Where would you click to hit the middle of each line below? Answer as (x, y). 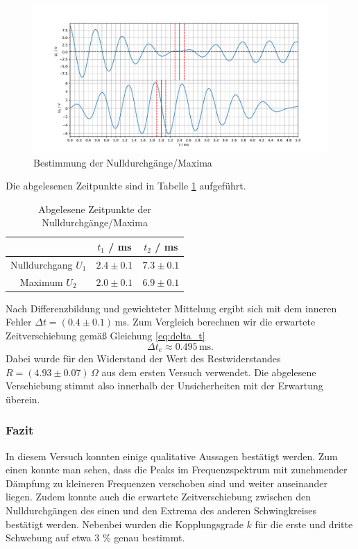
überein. (23, 399)
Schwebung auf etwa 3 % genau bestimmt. (95, 538)
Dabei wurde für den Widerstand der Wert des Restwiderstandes (143, 358)
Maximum (41, 281)
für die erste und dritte (304, 524)
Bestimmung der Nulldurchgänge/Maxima (123, 162)
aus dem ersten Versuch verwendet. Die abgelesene (209, 372)
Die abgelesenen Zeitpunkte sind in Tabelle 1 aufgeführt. (126, 186)
